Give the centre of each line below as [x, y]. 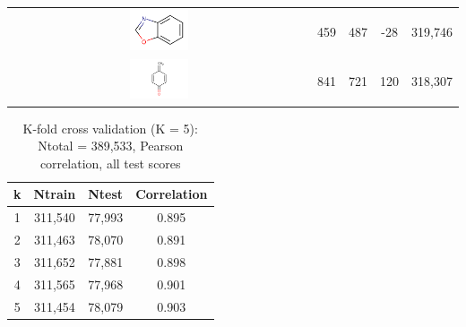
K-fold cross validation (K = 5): [110, 128]
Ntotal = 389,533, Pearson [111, 146]
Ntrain [55, 194]
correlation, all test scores [110, 163]
